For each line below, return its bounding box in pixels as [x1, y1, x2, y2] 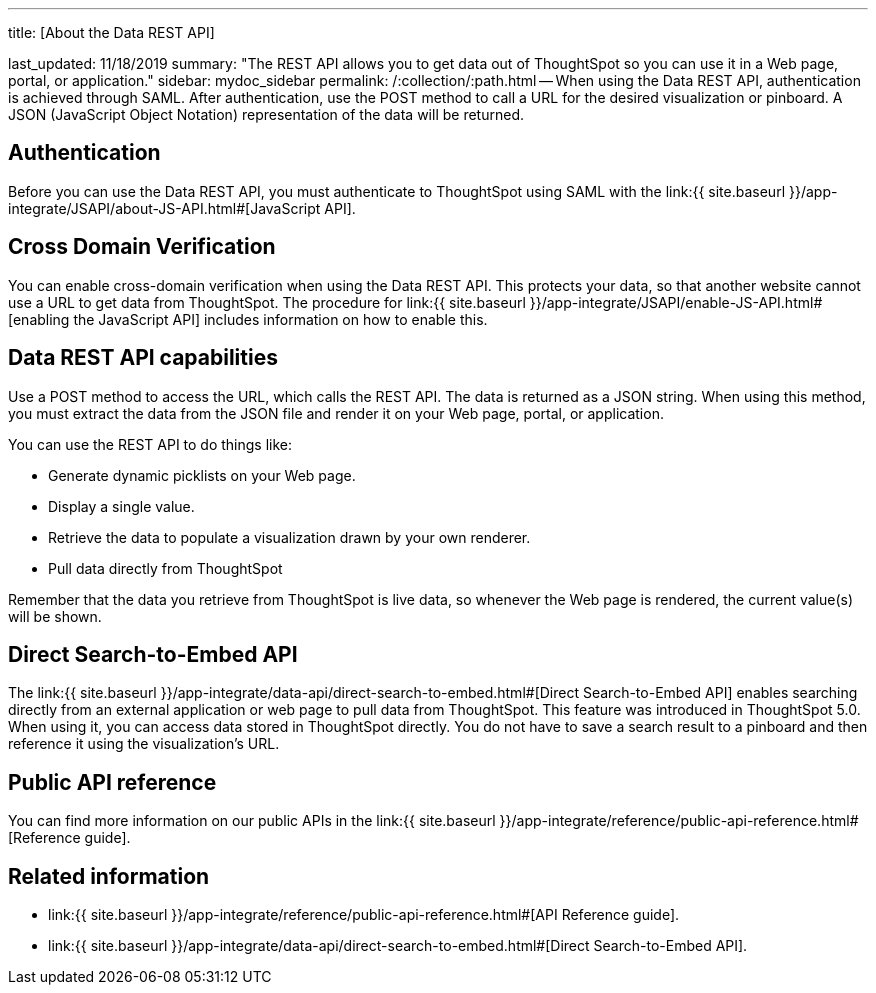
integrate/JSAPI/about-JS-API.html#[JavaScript [8, 199, 321, 217]
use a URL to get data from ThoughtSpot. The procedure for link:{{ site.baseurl [8, 293, 526, 311]
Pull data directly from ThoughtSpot [48, 559, 283, 577]
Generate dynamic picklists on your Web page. [48, 466, 356, 484]
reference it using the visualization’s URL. [8, 735, 280, 753]
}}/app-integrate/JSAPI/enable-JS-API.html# [529, 293, 823, 311]
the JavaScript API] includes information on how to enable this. [73, 310, 488, 328]
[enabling [8, 310, 70, 328]
